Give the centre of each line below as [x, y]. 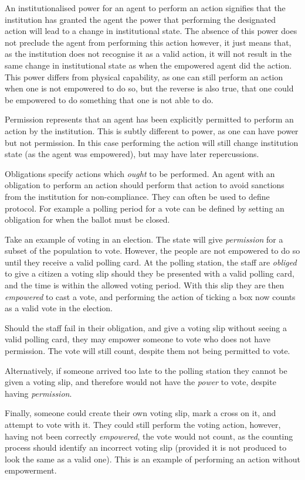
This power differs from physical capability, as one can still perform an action [144, 76]
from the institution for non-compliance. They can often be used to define [137, 196]
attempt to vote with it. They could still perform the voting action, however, [143, 424]
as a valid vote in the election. [59, 308]
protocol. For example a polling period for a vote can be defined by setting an [145, 208]
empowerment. [31, 470]
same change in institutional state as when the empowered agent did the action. [148, 65]
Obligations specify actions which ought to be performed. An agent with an [140, 173]
